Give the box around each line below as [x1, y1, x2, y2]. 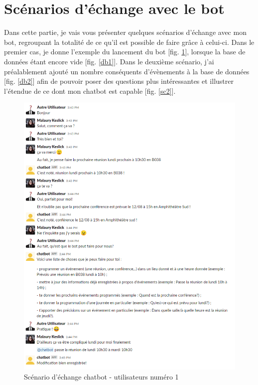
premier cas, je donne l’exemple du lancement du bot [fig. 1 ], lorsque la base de [4, 46, 246, 57]
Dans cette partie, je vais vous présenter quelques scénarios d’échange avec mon [4, 27, 247, 37]
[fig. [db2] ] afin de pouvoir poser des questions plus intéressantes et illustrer [4, 76, 234, 86]
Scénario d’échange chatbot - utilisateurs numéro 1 [24, 371, 179, 382]
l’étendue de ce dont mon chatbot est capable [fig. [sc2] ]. [4, 85, 176, 96]
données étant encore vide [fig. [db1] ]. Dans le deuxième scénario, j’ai [4, 56, 214, 66]
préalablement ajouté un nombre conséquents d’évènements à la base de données [4, 66, 250, 76]
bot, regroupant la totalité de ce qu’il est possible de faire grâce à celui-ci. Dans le [4, 36, 255, 47]
